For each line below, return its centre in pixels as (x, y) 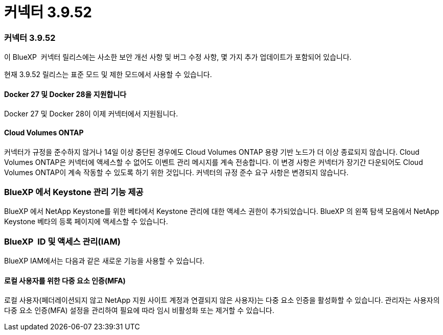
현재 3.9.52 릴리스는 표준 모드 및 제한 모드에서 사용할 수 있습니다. (108, 75)
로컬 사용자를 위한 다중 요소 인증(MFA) (65, 280)
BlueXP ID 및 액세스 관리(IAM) (62, 241)
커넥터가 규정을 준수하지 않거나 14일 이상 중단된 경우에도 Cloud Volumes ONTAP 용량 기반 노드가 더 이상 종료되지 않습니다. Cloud (212, 152)
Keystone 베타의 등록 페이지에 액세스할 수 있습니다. (86, 222)
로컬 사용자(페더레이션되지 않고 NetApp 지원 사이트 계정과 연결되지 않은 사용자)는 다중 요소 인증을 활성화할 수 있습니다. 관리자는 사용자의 (222, 300)
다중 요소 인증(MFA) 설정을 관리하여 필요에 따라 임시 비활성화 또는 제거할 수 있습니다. (139, 310)
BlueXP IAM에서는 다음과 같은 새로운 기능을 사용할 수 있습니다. (104, 261)
